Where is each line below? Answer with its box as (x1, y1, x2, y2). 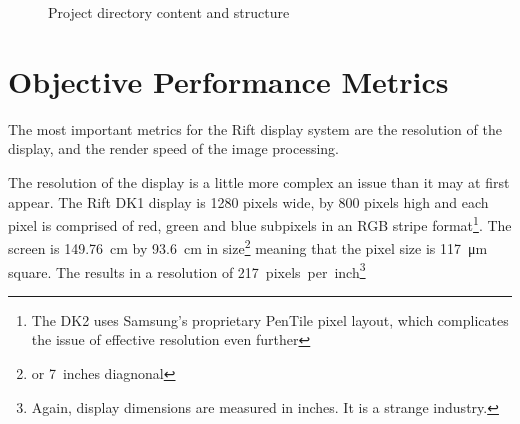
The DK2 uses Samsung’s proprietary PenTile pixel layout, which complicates (31, 309, 509, 330)
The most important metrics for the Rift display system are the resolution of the (8, 118, 502, 139)
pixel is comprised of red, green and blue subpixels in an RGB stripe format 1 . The (8, 212, 512, 235)
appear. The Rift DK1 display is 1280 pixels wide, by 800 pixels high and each (8, 191, 489, 212)
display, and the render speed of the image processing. (8, 138, 339, 159)
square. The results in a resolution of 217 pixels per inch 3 (8, 258, 366, 282)
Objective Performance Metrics (8, 60, 449, 101)
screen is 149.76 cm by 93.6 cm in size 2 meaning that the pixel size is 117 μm (8, 235, 488, 258)
